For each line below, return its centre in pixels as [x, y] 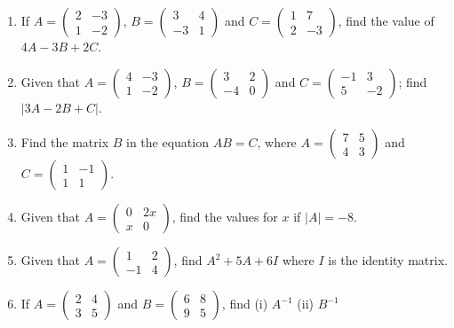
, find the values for [225, 217]
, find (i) [245, 304]
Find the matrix [65, 142]
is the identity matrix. [388, 260]
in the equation [167, 142]
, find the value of [386, 20]
